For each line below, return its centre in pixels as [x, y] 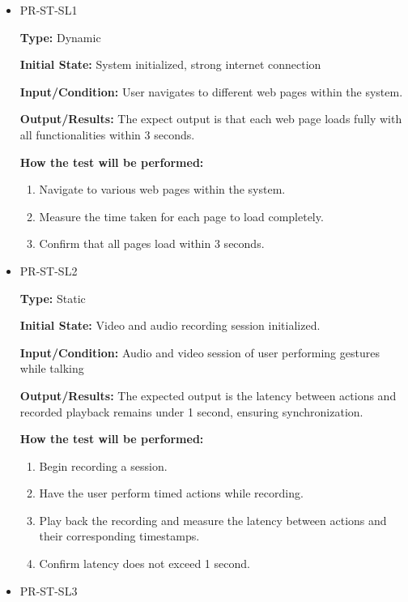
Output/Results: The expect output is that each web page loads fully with [211, 119]
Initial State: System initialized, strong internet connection [170, 64]
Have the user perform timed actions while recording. [171, 493]
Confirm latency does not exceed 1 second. [144, 564]
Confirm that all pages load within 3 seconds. [152, 243]
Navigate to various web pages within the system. [162, 189]
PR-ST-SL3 [49, 590]
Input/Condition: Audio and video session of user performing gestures [200, 352]
